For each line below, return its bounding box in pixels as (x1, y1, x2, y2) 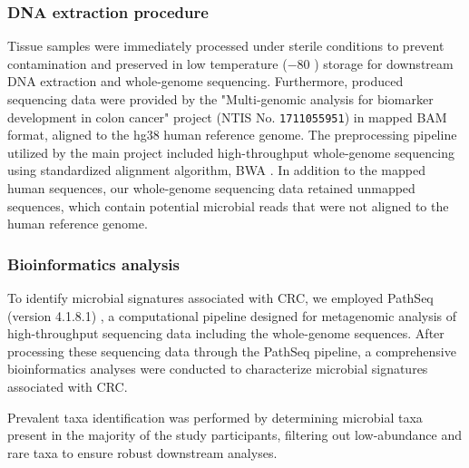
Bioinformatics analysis (7, 252, 180, 275)
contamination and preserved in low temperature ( (7, 54, 288, 73)
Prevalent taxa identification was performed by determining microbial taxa (7, 407, 423, 426)
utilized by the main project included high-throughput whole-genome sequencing (7, 142, 454, 161)
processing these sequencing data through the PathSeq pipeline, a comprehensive (7, 341, 456, 360)
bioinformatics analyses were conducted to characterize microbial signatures (7, 359, 428, 378)
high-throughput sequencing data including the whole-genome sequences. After (7, 324, 445, 343)
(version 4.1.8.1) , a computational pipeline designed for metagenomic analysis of (7, 306, 457, 325)
